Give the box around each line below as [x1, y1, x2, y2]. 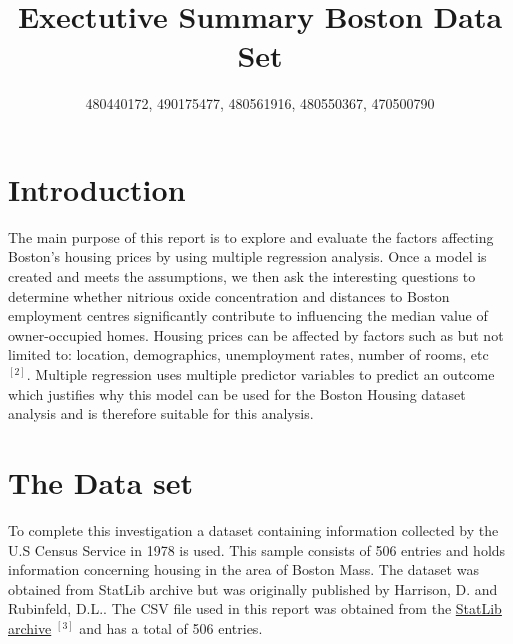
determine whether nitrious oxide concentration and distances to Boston [8, 285, 450, 306]
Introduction [8, 168, 186, 209]
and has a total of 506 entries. [79, 617, 263, 638]
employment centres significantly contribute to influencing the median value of [8, 305, 488, 326]
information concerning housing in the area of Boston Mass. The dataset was [8, 559, 479, 580]
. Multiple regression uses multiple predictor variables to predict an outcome [26, 364, 495, 384]
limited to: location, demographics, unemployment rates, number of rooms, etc [8, 344, 489, 365]
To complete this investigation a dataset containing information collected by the [8, 519, 499, 540]
